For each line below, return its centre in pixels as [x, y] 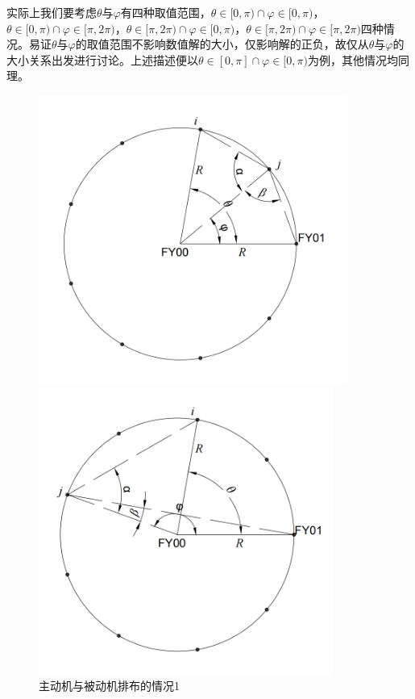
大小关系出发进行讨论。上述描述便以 [102, 59]
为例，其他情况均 [353, 59]
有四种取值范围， [166, 12]
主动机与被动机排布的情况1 [109, 686]
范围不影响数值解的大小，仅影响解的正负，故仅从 [239, 44]
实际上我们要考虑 [52, 12]
